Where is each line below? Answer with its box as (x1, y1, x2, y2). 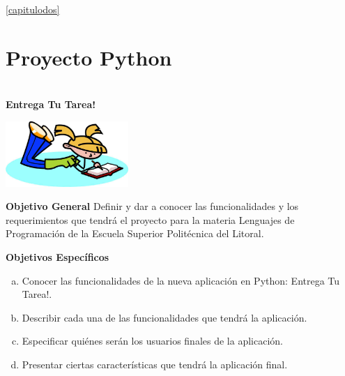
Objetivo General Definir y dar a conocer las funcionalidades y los (6, 199, 299, 213)
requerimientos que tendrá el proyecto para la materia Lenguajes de (6, 212, 295, 227)
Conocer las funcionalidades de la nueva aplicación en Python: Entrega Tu (22, 273, 340, 287)
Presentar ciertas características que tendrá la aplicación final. (22, 357, 288, 372)
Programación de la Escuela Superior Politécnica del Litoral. (6, 226, 264, 241)
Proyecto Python (6, 43, 172, 71)
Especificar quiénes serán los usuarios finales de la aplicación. (22, 333, 283, 348)
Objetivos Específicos (6, 250, 109, 264)
